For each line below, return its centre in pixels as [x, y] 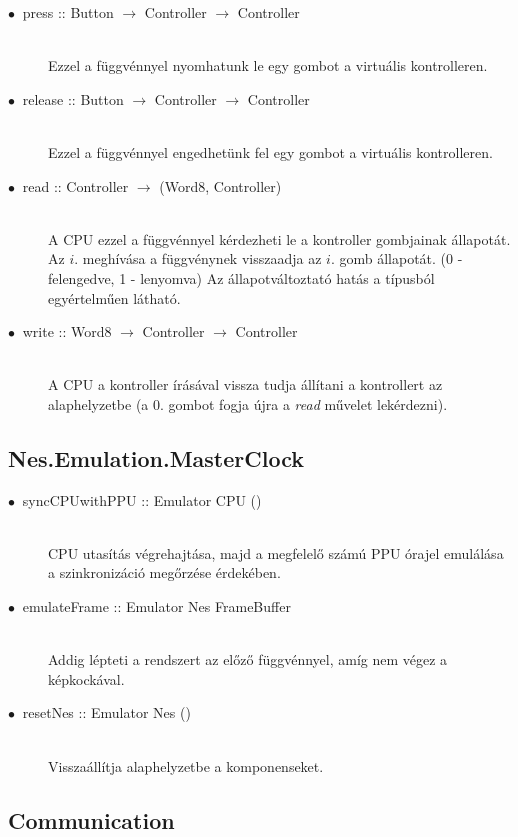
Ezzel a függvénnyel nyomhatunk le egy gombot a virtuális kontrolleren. [268, 65]
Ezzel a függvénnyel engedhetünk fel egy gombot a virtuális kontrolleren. [270, 151]
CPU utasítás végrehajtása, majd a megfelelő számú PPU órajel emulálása [276, 552]
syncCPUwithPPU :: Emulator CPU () [142, 499]
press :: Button [68, 12]
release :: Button [73, 98]
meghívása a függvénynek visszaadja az [202, 258]
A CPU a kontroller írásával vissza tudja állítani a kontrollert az [245, 384]
